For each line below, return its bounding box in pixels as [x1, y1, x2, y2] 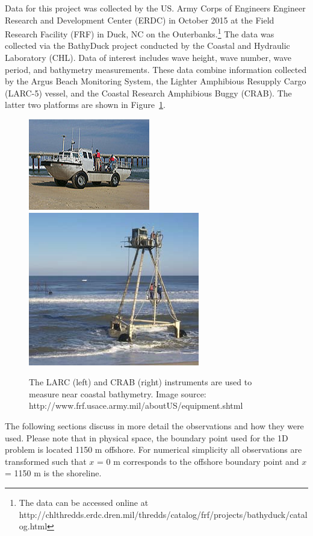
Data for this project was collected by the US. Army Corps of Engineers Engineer [5, 2, 306, 14]
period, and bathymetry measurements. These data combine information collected [5, 63, 307, 75]
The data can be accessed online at [19, 496, 149, 508]
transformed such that [5, 455, 87, 467]
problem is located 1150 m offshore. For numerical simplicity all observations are [5, 443, 302, 456]
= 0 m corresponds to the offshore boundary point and [96, 455, 299, 467]
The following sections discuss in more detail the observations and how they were [5, 419, 304, 432]
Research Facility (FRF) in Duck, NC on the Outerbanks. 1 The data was [5, 26, 274, 40]
